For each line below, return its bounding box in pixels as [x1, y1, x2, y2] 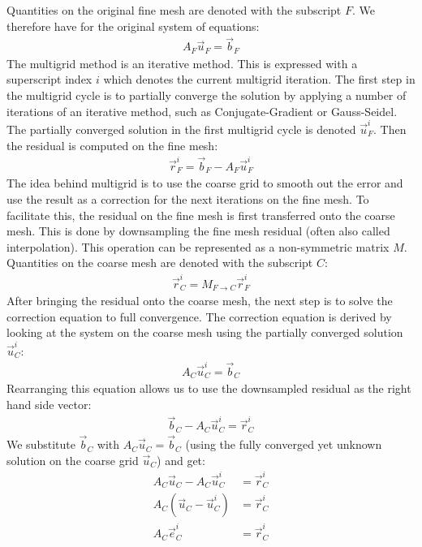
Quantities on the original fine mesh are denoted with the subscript [6, 2, 342, 18]
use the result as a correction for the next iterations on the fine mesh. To [6, 190, 369, 207]
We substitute [6, 436, 75, 453]
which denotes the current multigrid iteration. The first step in [103, 71, 416, 88]
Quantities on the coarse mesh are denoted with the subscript [6, 254, 313, 271]
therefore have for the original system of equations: [6, 17, 260, 34]
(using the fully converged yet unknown [185, 436, 382, 453]
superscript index [6, 71, 93, 88]
